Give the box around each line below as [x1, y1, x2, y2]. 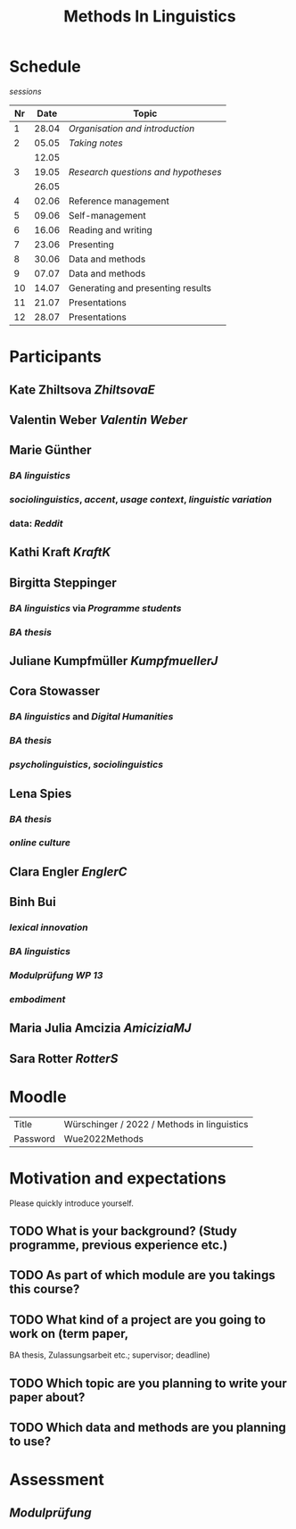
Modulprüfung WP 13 [9, 969, 103, 982]
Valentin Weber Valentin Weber [9, 412, 188, 428]
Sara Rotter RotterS [9, 1051, 119, 1066]
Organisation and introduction [68, 122, 195, 135]
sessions [9, 86, 42, 96]
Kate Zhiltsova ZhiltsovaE [9, 382, 156, 397]
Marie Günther [9, 443, 92, 458]
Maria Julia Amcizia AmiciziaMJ [9, 1020, 192, 1036]
